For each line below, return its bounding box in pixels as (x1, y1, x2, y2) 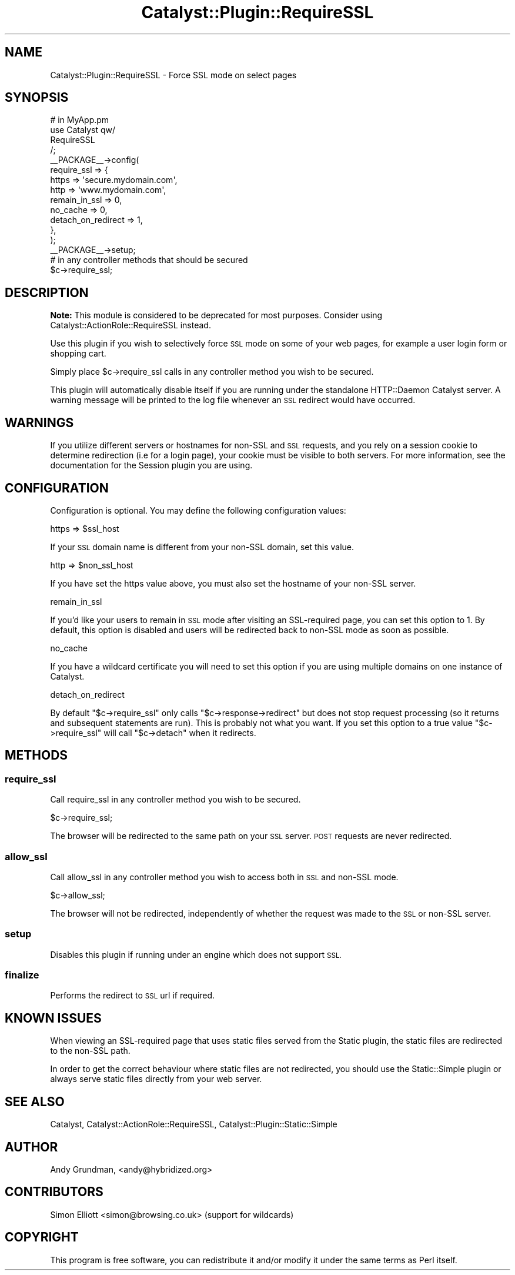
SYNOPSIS (5, 90, 69, 105)
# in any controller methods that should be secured (50, 255, 248, 265)
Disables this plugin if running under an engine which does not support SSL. (50, 949, 342, 960)
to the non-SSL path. (50, 1046, 131, 1056)
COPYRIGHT (5, 1230, 79, 1245)
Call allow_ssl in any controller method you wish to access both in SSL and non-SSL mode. (50, 871, 399, 882)
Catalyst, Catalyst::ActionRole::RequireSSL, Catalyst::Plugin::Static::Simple (50, 1119, 337, 1130)
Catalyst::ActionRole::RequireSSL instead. (50, 320, 211, 331)
